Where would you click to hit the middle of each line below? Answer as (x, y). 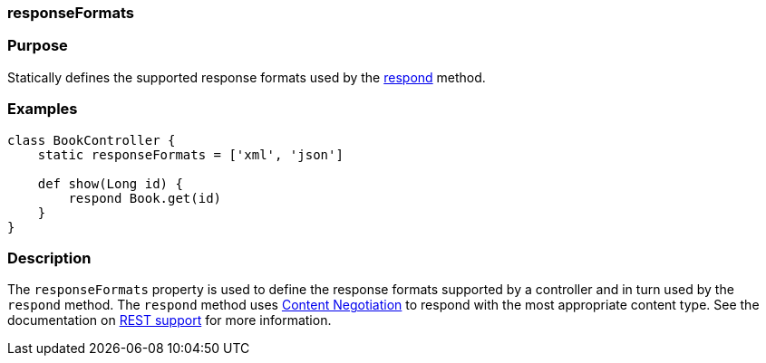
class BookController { (92, 140)
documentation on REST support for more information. (170, 320)
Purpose (38, 46)
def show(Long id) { (110, 183)
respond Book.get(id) (145, 198)
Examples (43, 109)
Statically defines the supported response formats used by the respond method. (247, 77)
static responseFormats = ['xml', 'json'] (190, 154)
